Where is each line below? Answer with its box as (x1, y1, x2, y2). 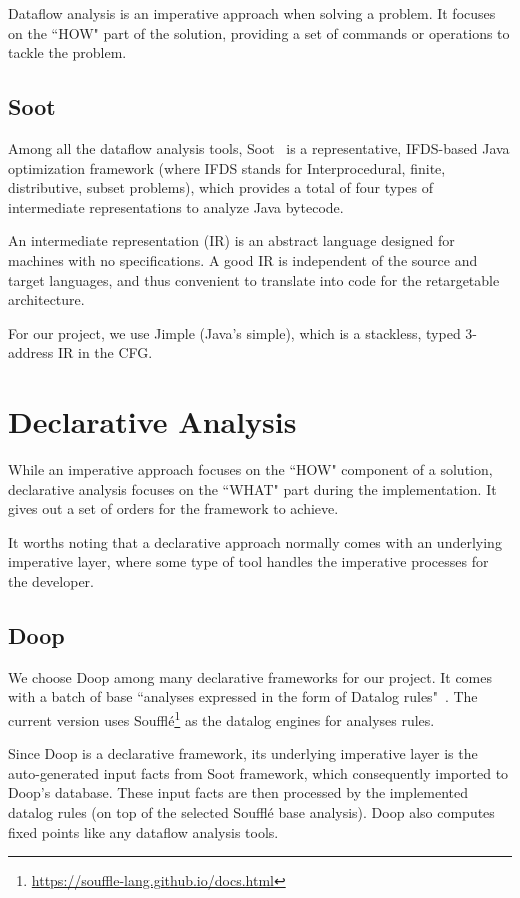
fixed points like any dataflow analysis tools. (8, 821, 279, 842)
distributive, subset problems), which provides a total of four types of (8, 177, 433, 198)
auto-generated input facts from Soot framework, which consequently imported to (8, 762, 509, 783)
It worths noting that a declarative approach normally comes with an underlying (8, 531, 502, 552)
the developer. (8, 571, 94, 592)
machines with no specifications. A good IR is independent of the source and (8, 249, 478, 270)
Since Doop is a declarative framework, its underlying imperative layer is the (8, 743, 478, 764)
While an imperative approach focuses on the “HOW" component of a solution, (8, 459, 493, 480)
